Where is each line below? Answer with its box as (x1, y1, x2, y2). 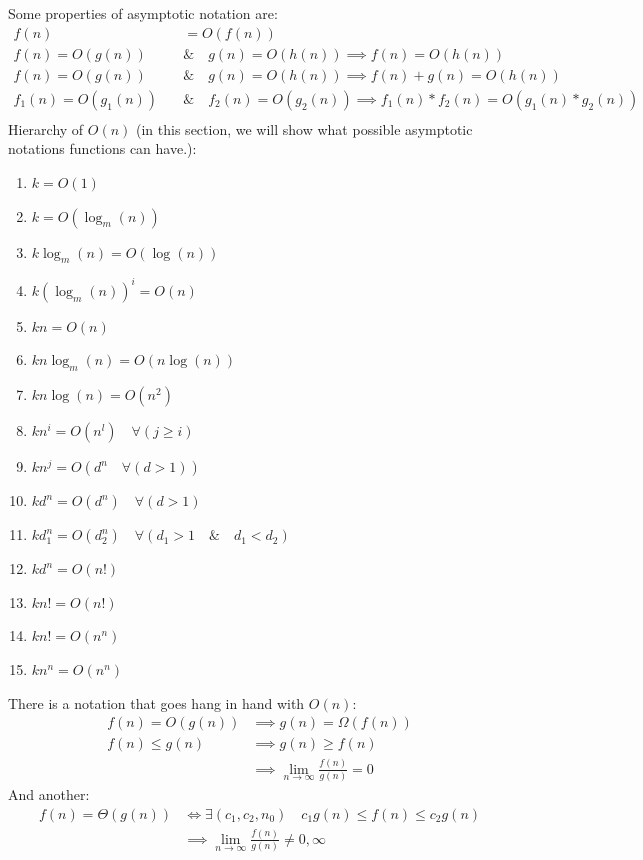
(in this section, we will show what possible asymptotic (136, 118, 473, 139)
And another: (8, 783, 90, 804)
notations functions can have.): (8, 138, 197, 159)
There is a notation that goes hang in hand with (8, 692, 305, 713)
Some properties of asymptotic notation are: (8, 3, 278, 23)
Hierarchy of (8, 118, 84, 139)
